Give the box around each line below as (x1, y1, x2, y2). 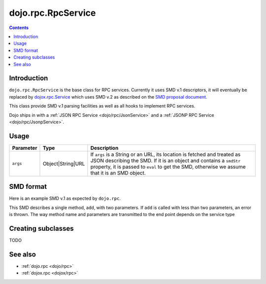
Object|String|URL (42, 160, 85, 167)
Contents (9, 25, 29, 31)
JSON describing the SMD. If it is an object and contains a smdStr (90, 157, 241, 164)
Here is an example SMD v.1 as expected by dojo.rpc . (9, 195, 121, 202)
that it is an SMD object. (90, 169, 146, 176)
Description (90, 144, 119, 151)
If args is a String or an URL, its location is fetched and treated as (90, 151, 241, 158)
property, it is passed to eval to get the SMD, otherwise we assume (90, 163, 246, 170)
